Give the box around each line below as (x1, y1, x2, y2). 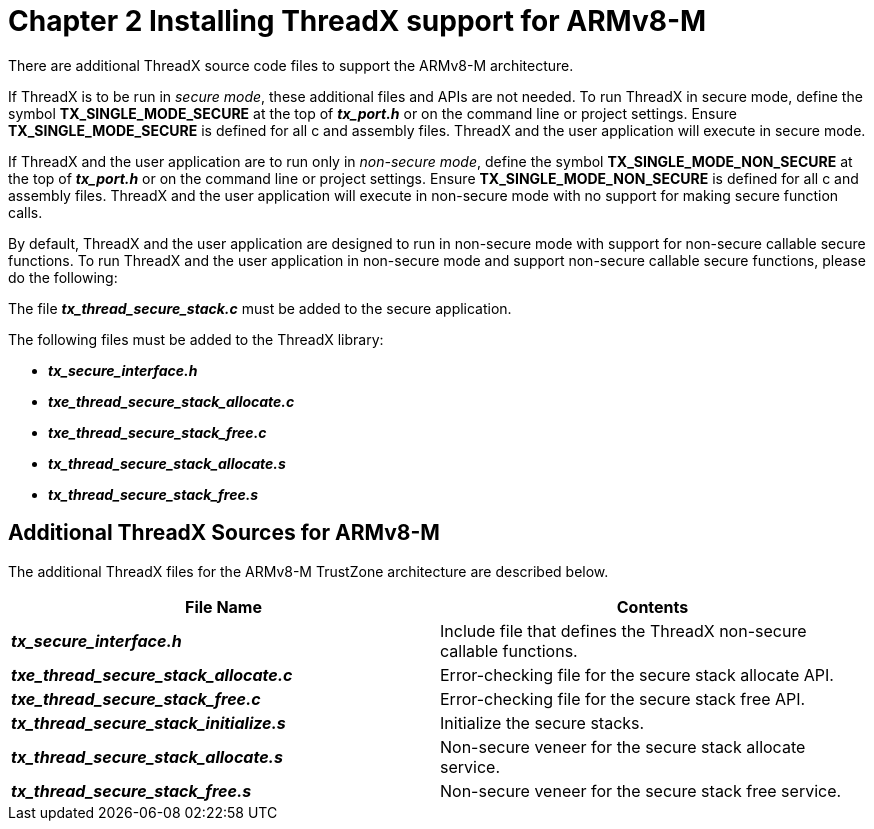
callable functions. (440, 640, 578, 661)
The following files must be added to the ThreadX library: (8, 330, 384, 348)
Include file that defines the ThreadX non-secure (440, 620, 807, 641)
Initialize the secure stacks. (440, 712, 645, 733)
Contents (616, 596, 689, 617)
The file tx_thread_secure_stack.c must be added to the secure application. (8, 299, 512, 317)
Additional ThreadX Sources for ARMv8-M (8, 520, 440, 546)
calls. (8, 203, 43, 221)
